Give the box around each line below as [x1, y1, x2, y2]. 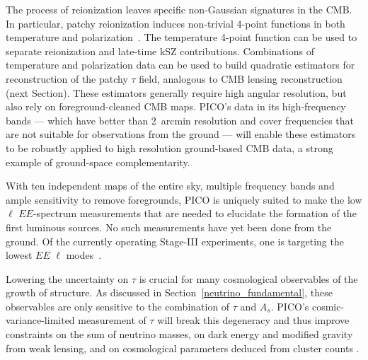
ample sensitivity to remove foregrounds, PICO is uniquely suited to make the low [6, 192, 362, 207]
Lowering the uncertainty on [6, 271, 129, 286]
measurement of [78, 313, 146, 327]
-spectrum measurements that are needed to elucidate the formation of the [33, 206, 357, 221]
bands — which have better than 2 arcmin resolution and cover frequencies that [6, 112, 354, 127]
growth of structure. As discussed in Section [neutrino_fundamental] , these [6, 285, 333, 300]
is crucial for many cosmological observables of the [139, 271, 358, 286]
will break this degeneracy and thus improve [157, 313, 350, 327]
